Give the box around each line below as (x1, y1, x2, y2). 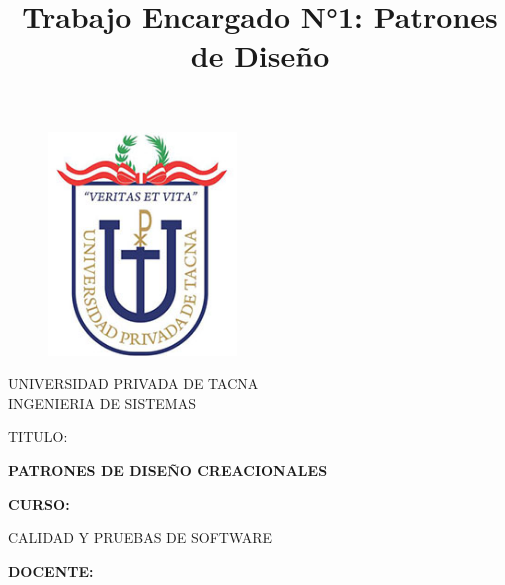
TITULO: (8, 426, 68, 447)
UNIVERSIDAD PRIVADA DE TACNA (8, 373, 259, 394)
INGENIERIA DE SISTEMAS (8, 392, 196, 413)
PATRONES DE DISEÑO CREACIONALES (8, 459, 328, 480)
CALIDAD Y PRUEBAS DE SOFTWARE (8, 527, 273, 548)
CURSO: (8, 493, 70, 514)
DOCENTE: (8, 560, 94, 581)
